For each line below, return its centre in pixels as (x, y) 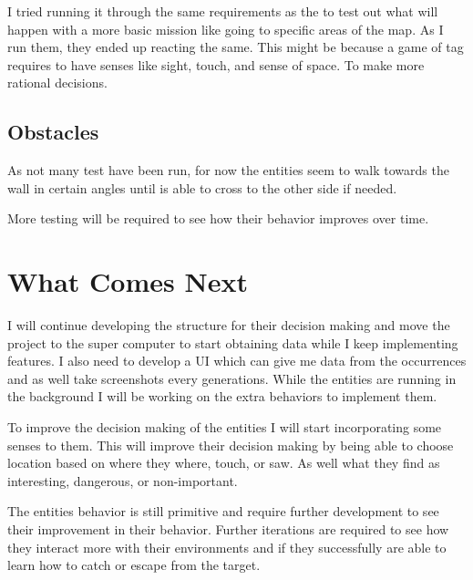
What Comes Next (128, 281)
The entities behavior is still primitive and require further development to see (223, 511)
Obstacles (53, 132)
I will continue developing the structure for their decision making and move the (229, 325)
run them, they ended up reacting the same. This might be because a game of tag (236, 47)
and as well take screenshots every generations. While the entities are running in (232, 378)
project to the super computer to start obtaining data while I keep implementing (233, 342)
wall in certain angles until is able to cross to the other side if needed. (202, 187)
